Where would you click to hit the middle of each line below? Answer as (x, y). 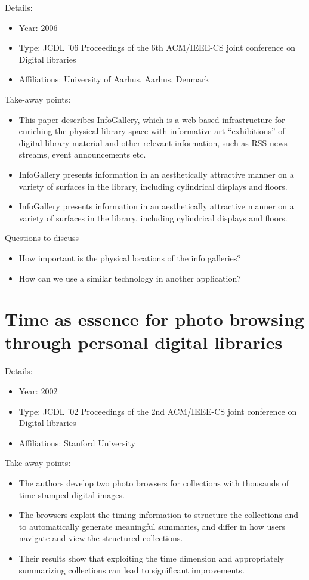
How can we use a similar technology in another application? (130, 278)
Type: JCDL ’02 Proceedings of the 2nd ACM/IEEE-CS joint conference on (158, 411)
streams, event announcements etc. (82, 154)
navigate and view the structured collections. (101, 538)
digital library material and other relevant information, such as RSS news (153, 142)
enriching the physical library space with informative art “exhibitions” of (152, 131)
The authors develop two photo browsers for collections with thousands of (154, 482)
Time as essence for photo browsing (154, 319)
